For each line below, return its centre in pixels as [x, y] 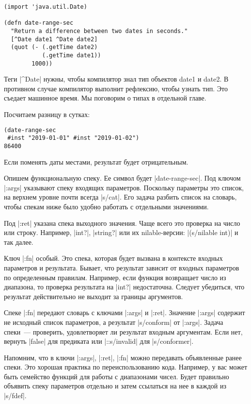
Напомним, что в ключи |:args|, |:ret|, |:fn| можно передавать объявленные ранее [123, 357]
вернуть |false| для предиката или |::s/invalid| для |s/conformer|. [99, 341]
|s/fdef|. [15, 396]
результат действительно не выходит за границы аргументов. [94, 296]
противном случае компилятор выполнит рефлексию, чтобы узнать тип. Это [116, 88]
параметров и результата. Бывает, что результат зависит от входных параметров [122, 267]
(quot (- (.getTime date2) [54, 47]
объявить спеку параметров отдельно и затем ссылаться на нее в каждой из [115, 386]
